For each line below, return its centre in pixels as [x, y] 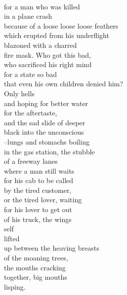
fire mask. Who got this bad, [47, 55]
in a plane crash [28, 16]
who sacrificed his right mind [48, 64]
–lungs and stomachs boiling [47, 141]
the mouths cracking [35, 267]
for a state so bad [31, 74]
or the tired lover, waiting [43, 200]
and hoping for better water [46, 103]
